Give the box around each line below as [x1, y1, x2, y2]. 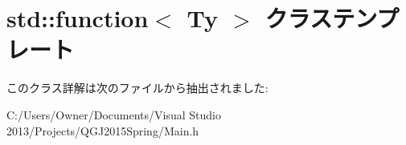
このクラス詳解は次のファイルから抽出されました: [6, 79, 269, 96]
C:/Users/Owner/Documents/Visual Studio [6, 106, 221, 123]
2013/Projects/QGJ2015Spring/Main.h [6, 122, 199, 139]
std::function [6, 2, 149, 34]
